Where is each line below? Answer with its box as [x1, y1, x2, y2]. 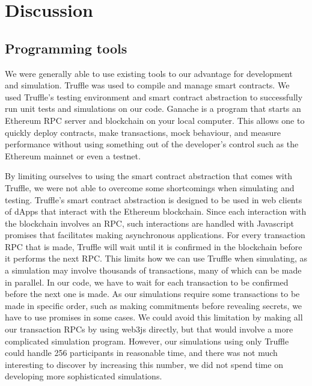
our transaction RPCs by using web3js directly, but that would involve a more [5, 323, 293, 335]
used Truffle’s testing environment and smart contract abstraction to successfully [5, 90, 303, 103]
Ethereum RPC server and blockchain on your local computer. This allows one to [5, 114, 305, 126]
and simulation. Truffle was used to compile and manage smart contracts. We [5, 79, 290, 91]
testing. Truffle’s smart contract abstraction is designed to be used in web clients [5, 193, 302, 206]
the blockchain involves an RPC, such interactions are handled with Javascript [5, 216, 294, 229]
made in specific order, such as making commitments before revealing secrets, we [5, 299, 302, 311]
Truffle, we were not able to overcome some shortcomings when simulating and [5, 181, 295, 194]
